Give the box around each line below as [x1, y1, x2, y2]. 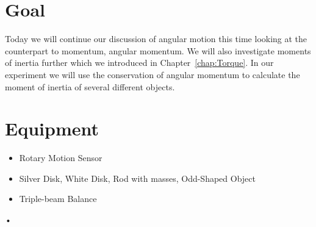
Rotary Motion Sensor [19, 151, 102, 164]
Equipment [5, 116, 99, 141]
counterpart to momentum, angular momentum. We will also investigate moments [5, 44, 311, 57]
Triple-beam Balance [19, 192, 97, 205]
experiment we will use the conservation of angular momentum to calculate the [5, 68, 300, 81]
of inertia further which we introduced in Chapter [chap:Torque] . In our [5, 56, 274, 69]
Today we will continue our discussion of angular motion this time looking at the [5, 32, 307, 45]
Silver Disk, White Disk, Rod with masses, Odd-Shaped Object [19, 171, 256, 184]
